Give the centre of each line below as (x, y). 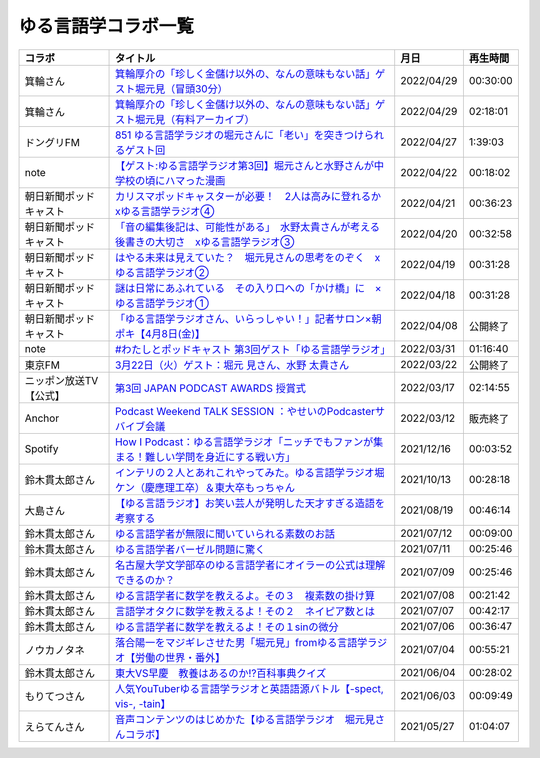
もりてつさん (54, 696)
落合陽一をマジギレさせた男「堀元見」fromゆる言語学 (241, 642)
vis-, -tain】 (143, 703)
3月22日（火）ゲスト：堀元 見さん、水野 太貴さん (232, 365)
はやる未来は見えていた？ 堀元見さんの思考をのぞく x (248, 257)
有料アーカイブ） (215, 119)
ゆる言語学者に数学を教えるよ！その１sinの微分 (227, 627)
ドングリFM (52, 142)
